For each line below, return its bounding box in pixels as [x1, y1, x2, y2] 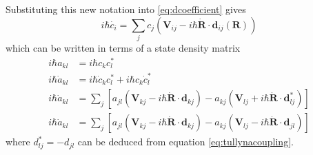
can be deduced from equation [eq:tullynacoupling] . [77, 134, 294, 149]
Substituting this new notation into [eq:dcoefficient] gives [6, 2, 246, 16]
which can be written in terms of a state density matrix [6, 40, 241, 54]
